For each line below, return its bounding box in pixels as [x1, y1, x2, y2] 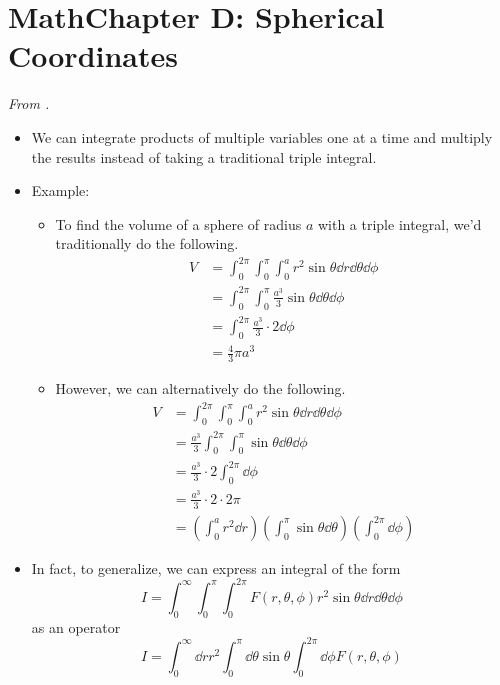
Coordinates [8, 35, 178, 76]
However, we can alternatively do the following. [55, 378, 346, 399]
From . [8, 93, 50, 114]
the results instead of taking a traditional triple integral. [31, 146, 377, 167]
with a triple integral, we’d [317, 213, 482, 234]
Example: [31, 180, 90, 201]
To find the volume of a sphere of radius [55, 213, 302, 234]
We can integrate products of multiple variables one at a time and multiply [31, 126, 493, 147]
